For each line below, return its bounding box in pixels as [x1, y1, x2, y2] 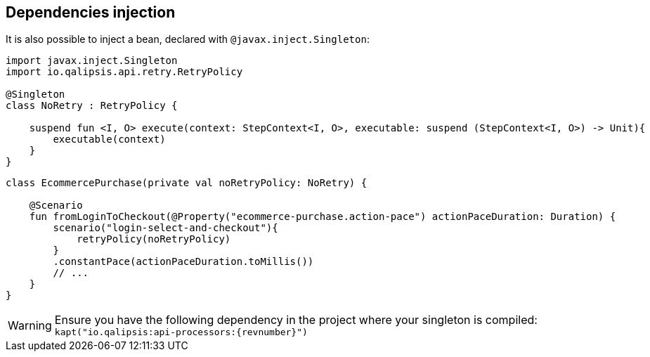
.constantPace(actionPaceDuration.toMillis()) [53, 256, 314, 268]
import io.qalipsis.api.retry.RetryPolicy [6, 66, 243, 78]
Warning [8, 318, 52, 332]
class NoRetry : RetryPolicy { [6, 100, 178, 112]
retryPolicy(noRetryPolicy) [77, 233, 231, 245]
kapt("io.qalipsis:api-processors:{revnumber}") [54, 327, 308, 338]
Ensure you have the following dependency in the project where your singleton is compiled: [54, 313, 538, 327]
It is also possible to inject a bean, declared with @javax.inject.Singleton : [6, 33, 370, 46]
